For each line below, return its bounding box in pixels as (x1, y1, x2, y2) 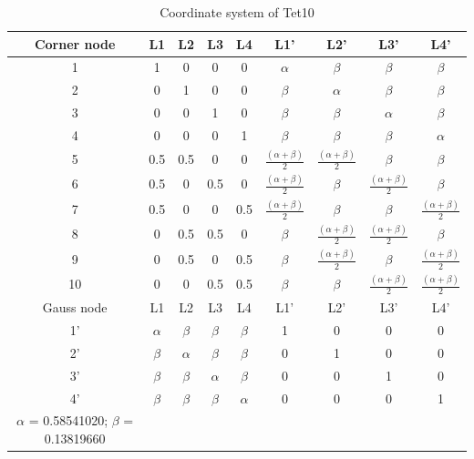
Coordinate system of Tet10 (160, 3, 314, 21)
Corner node (34, 34, 116, 53)
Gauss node (42, 298, 108, 317)
